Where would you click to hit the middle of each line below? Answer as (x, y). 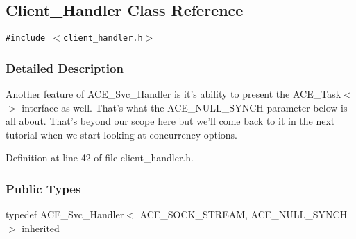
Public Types (43, 188)
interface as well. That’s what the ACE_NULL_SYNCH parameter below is (185, 107)
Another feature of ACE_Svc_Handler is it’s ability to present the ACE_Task (173, 94)
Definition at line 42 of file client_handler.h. (100, 158)
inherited (41, 228)
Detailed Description (65, 68)
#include (26, 38)
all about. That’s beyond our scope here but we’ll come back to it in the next (170, 121)
